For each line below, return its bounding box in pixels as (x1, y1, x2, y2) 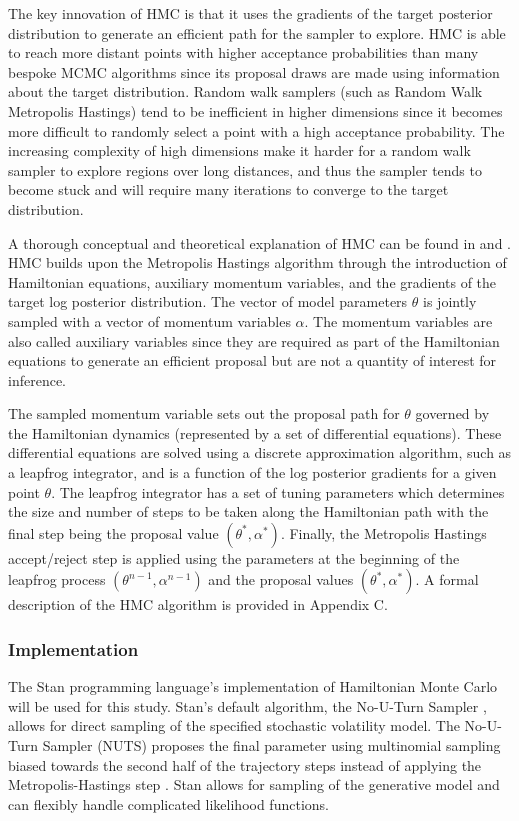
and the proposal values (208, 569, 354, 590)
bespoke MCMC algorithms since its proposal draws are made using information (8, 61, 500, 82)
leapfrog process (8, 569, 106, 590)
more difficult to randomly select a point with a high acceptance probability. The (8, 120, 505, 141)
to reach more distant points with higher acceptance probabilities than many (8, 42, 479, 63)
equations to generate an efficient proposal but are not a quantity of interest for (8, 350, 497, 371)
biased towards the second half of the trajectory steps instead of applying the (8, 754, 482, 775)
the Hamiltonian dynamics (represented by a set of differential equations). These (8, 422, 502, 443)
